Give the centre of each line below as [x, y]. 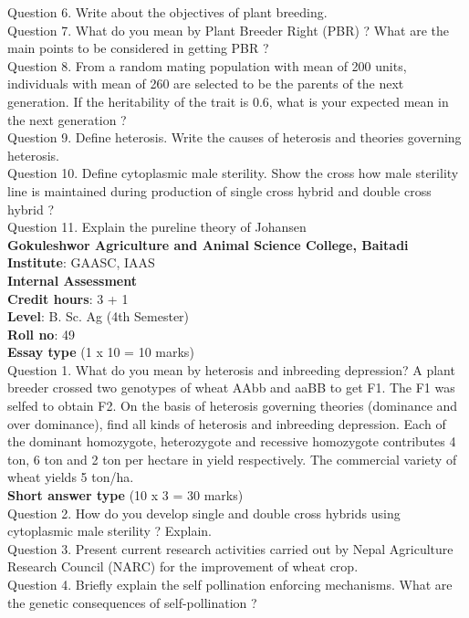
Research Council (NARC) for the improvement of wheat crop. [183, 566]
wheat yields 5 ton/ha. [71, 477]
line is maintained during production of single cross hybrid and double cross [219, 190]
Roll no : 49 [41, 334]
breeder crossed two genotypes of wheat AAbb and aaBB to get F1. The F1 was [231, 388]
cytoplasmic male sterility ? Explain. [109, 531]
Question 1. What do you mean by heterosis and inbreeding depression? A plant [231, 369]
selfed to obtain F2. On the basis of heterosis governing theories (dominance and [233, 406]
